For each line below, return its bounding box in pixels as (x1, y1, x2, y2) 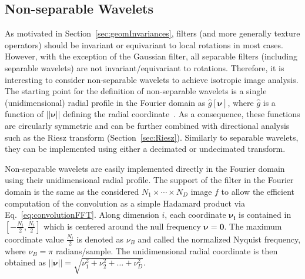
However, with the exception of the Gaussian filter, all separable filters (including (5, 50, 297, 62)
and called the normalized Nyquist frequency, (138, 232, 301, 245)
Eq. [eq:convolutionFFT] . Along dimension (5, 208, 159, 221)
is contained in (239, 208, 291, 221)
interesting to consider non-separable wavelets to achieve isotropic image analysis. (5, 73, 299, 85)
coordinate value (5, 232, 64, 245)
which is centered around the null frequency (43, 220, 201, 232)
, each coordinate (165, 208, 226, 221)
